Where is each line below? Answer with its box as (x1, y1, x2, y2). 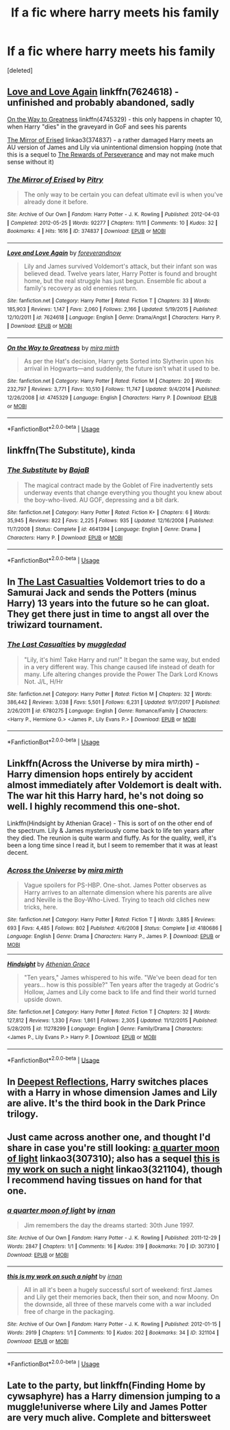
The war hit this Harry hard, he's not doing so (7, 790, 204, 802)
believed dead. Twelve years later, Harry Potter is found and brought (23, 269, 218, 278)
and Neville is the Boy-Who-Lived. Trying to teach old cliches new (23, 895, 210, 904)
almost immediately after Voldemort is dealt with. (7, 779, 222, 791)
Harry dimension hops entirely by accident (7, 768, 193, 781)
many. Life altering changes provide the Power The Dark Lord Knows (23, 670, 218, 678)
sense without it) (7, 157, 55, 166)
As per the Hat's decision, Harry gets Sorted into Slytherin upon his (23, 357, 214, 365)
